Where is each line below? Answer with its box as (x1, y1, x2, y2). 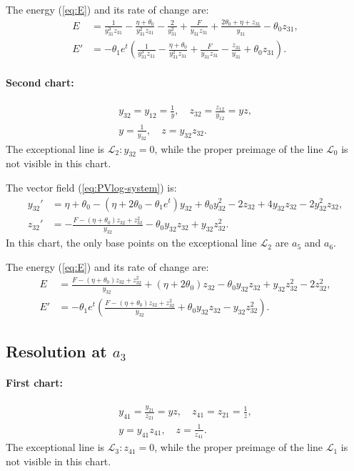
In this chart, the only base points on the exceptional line (6, 235, 257, 250)
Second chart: (6, 74, 74, 89)
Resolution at (6, 339, 107, 362)
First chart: (6, 375, 64, 390)
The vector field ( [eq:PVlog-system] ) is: (6, 179, 177, 194)
